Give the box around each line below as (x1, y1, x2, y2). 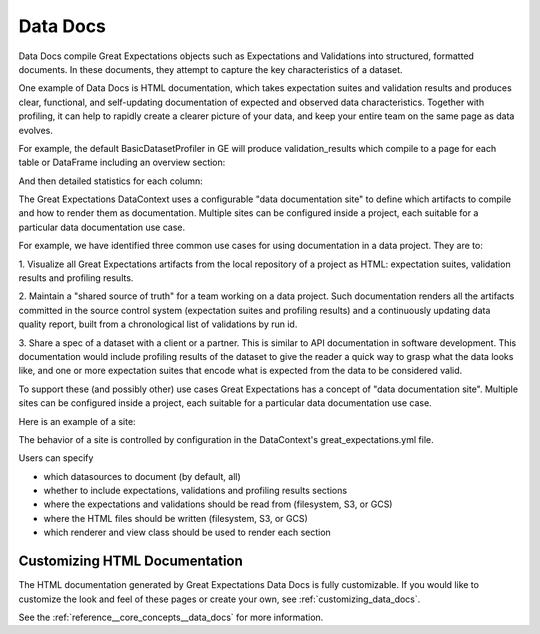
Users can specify (18, 452, 94, 464)
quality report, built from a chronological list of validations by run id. (18, 318, 298, 330)
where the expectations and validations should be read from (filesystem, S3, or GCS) (43, 498, 393, 510)
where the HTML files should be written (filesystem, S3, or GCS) (43, 512, 309, 524)
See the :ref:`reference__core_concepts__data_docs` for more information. (18, 611, 324, 623)
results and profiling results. (18, 272, 134, 284)
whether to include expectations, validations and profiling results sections (43, 485, 348, 497)
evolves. (18, 124, 54, 136)
